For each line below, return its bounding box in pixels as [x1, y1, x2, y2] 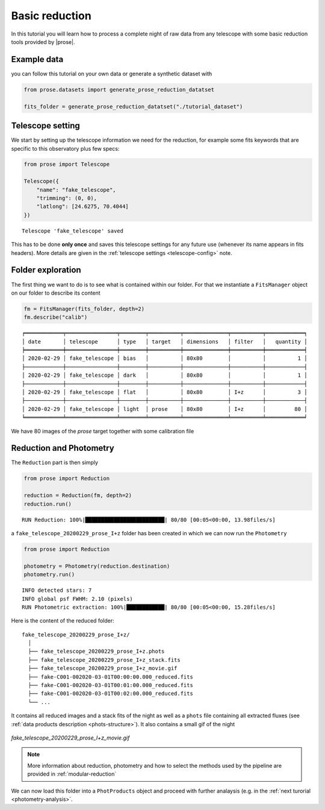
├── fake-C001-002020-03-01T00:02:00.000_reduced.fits [28, 690, 194, 697]
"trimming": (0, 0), [36, 195, 97, 202]
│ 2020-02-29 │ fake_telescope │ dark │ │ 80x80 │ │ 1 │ [22, 372, 308, 379]
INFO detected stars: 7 [22, 587, 92, 594]
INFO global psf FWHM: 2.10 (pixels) [22, 595, 134, 602]
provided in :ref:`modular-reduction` [27, 770, 117, 777]
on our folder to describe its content [11, 289, 101, 297]
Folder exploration [11, 265, 81, 275]
